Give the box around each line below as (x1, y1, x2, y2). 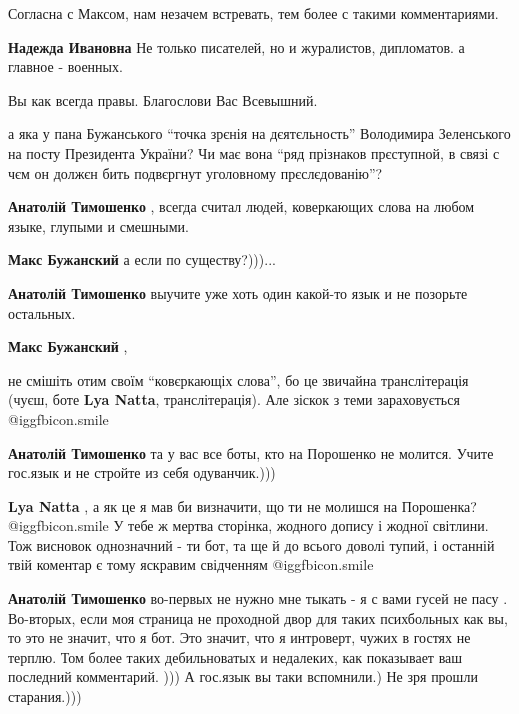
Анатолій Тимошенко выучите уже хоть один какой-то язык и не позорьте (8, 282, 468, 303)
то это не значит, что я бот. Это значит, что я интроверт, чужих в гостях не (8, 627, 471, 648)
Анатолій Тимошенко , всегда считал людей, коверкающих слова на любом (8, 196, 475, 217)
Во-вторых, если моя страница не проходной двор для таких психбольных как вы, (8, 607, 508, 628)
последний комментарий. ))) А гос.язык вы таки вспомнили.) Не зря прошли (8, 666, 478, 687)
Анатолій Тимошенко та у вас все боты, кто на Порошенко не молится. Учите (8, 442, 494, 463)
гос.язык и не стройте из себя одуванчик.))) (8, 462, 276, 483)
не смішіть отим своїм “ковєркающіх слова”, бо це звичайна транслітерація (8, 369, 469, 390)
